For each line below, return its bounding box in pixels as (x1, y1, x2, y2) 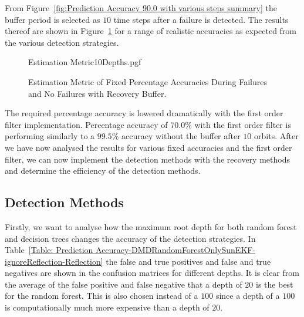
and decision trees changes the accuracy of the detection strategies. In (5, 232, 256, 244)
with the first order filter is (194, 118, 291, 130)
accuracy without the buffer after (121, 130, 241, 142)
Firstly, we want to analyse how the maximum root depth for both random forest (5, 220, 297, 232)
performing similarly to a (5, 130, 95, 142)
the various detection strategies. (5, 36, 119, 48)
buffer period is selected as (5, 13, 100, 25)
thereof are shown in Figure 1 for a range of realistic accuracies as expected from (5, 25, 297, 37)
